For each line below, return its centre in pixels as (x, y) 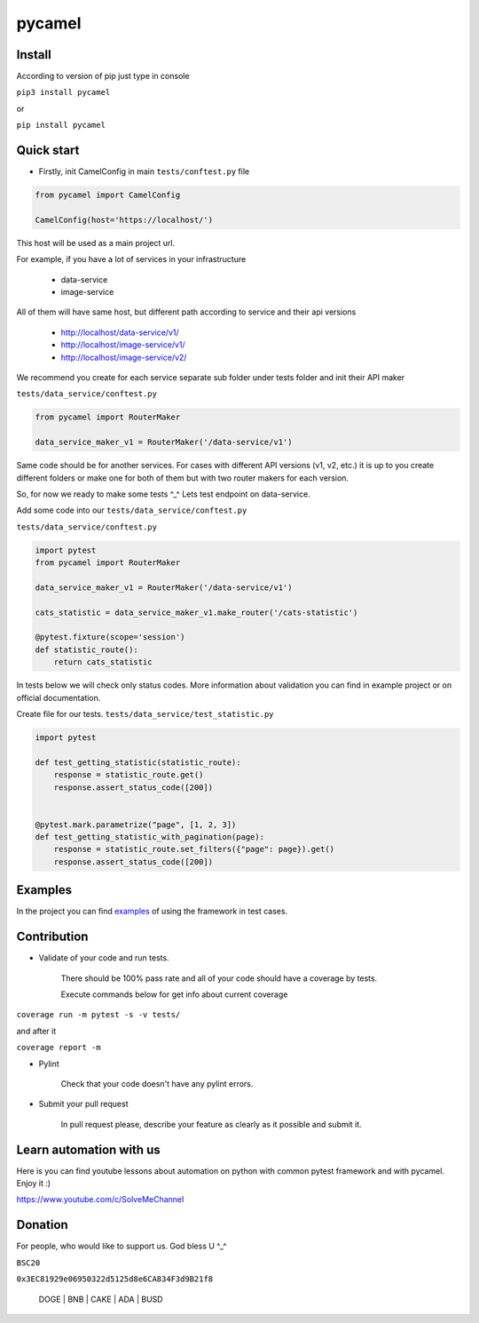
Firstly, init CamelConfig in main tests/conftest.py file (144, 171)
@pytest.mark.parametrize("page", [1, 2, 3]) (136, 825)
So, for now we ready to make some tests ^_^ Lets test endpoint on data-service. (163, 494)
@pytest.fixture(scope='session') (110, 637)
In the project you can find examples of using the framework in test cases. (152, 912)
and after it (36, 1031)
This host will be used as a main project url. (96, 243)
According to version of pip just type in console (103, 76)
